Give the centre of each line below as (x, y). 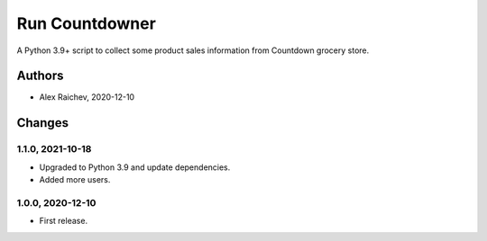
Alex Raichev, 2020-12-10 (87, 97)
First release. (64, 221)
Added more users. (75, 179)
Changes (43, 123)
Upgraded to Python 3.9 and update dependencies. (135, 167)
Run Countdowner (87, 23)
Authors (40, 76)
